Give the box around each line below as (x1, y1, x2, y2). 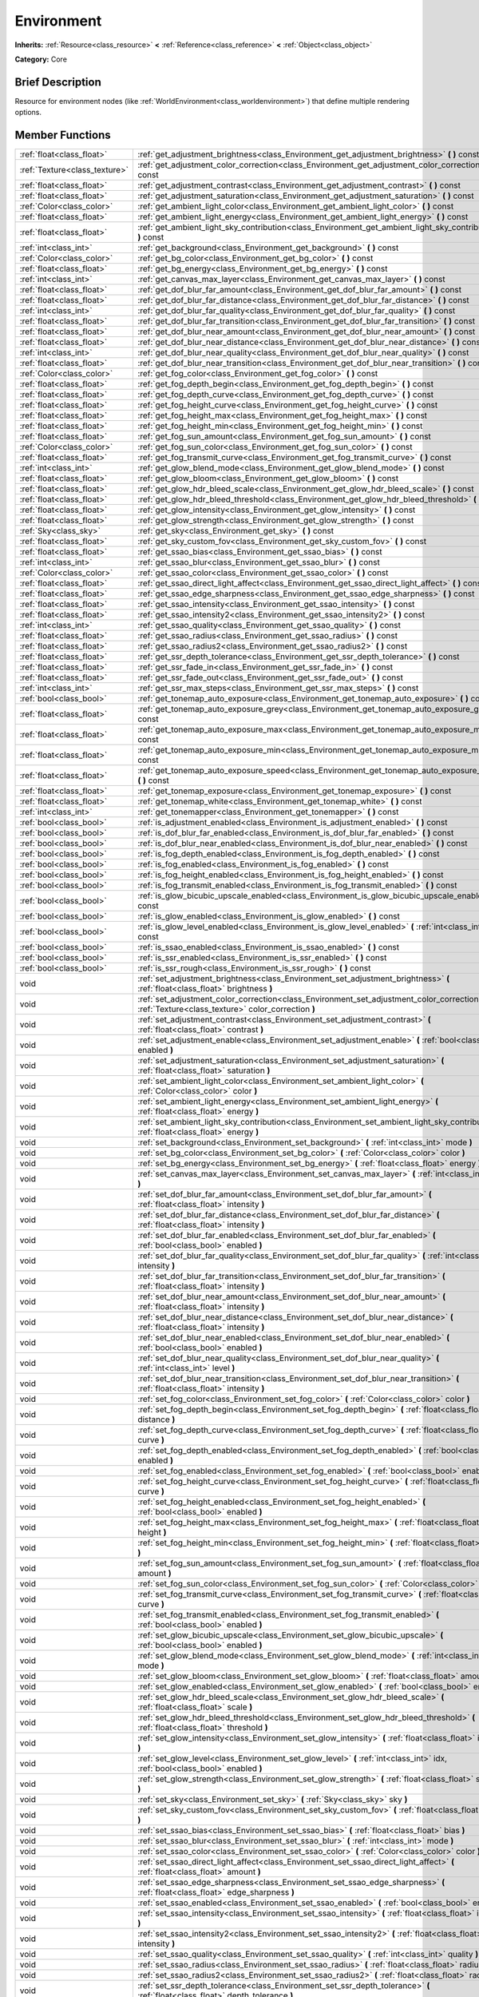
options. (14, 108, 42, 117)
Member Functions (14, 129, 111, 142)
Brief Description (14, 75, 101, 89)
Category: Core (14, 54, 68, 64)
